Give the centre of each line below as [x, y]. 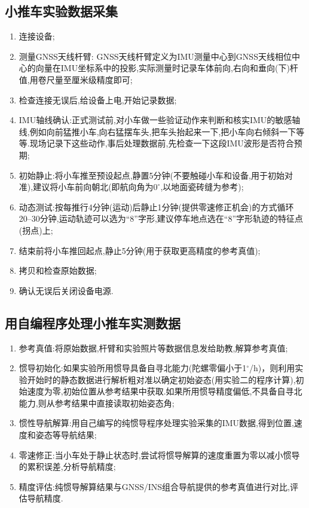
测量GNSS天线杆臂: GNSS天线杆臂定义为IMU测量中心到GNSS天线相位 [155, 56]
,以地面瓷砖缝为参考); [202, 187]
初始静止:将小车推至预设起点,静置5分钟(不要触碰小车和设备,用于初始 [152, 175]
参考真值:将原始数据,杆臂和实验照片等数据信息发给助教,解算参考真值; [153, 348]
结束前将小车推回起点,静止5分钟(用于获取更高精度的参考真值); [140, 250]
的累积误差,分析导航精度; [67, 466]
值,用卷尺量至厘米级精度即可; [76, 79]
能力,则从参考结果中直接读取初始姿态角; [97, 403]
